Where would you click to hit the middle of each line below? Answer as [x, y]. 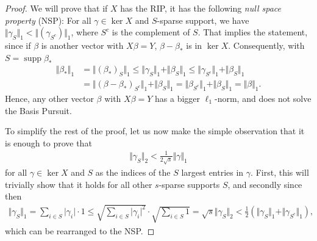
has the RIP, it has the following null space [201, 8]
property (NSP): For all [48, 20]
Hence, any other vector [49, 99]
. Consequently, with [266, 45]
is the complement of [151, 32]
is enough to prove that [48, 142]
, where [84, 32]
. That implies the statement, [253, 32]
